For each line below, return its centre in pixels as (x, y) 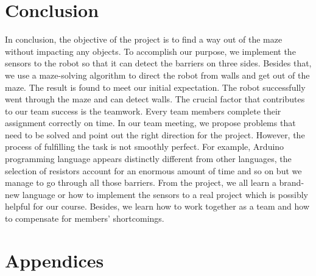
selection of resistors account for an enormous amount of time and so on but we (153, 170)
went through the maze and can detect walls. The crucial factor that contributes (155, 99)
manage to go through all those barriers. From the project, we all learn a (141, 182)
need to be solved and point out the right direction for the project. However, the (155, 134)
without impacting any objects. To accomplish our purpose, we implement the (150, 51)
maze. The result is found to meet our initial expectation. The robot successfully (155, 87)
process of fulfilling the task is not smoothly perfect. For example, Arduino (145, 147)
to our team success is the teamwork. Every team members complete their (143, 111)
